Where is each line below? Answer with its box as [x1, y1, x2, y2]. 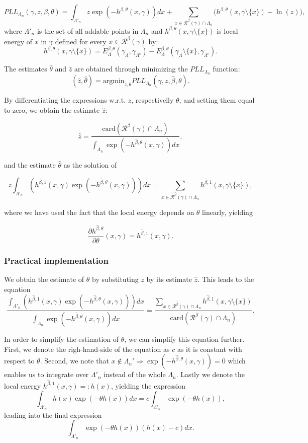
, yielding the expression [111, 380, 185, 391]
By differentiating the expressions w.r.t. [4, 95, 126, 105]
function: [213, 63, 240, 74]
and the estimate [4, 160, 56, 170]
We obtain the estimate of [4, 273, 84, 284]
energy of [4, 36, 33, 46]
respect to [4, 355, 35, 366]
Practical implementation [4, 254, 109, 266]
